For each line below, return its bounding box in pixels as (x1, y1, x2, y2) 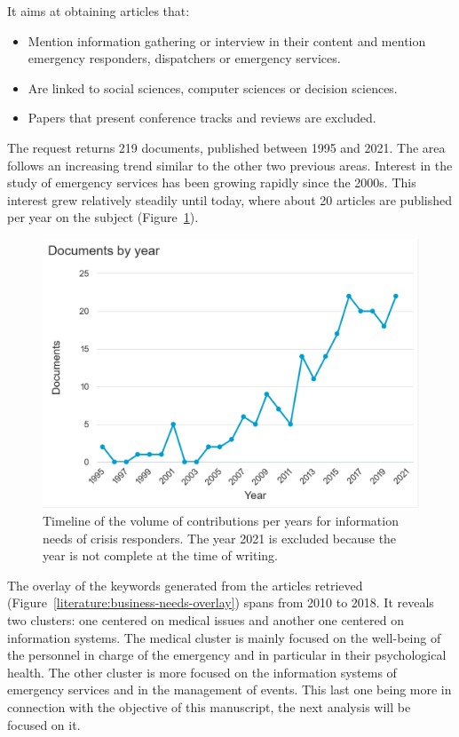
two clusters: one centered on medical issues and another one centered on (7, 611, 404, 629)
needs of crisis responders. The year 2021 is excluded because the (43, 528, 397, 547)
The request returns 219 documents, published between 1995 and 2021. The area (7, 138, 446, 156)
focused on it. (7, 715, 81, 733)
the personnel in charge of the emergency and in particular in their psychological (7, 646, 447, 664)
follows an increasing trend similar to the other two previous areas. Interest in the (7, 155, 453, 174)
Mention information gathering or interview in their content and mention (28, 31, 426, 50)
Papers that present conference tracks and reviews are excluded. (28, 108, 376, 127)
